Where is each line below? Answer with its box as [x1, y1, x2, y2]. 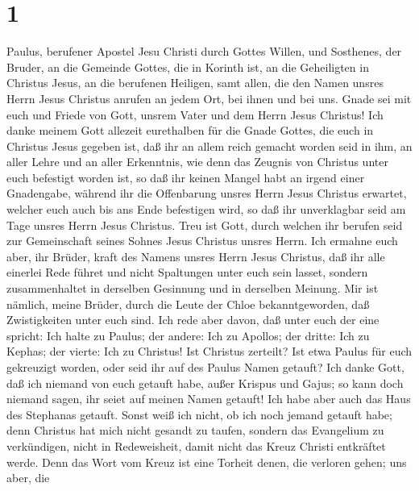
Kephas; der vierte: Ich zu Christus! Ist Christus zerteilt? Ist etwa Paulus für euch [6, 343, 413, 360]
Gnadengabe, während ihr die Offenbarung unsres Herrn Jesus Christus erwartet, [6, 185, 407, 202]
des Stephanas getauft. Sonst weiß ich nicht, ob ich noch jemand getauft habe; [6, 406, 392, 422]
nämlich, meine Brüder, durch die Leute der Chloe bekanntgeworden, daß [6, 295, 370, 312]
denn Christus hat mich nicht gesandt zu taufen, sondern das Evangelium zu [6, 422, 384, 439]
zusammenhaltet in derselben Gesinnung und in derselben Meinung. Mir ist [6, 280, 379, 297]
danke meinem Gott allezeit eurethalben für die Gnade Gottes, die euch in [6, 122, 374, 139]
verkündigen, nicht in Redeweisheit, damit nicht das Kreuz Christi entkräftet [6, 437, 386, 454]
